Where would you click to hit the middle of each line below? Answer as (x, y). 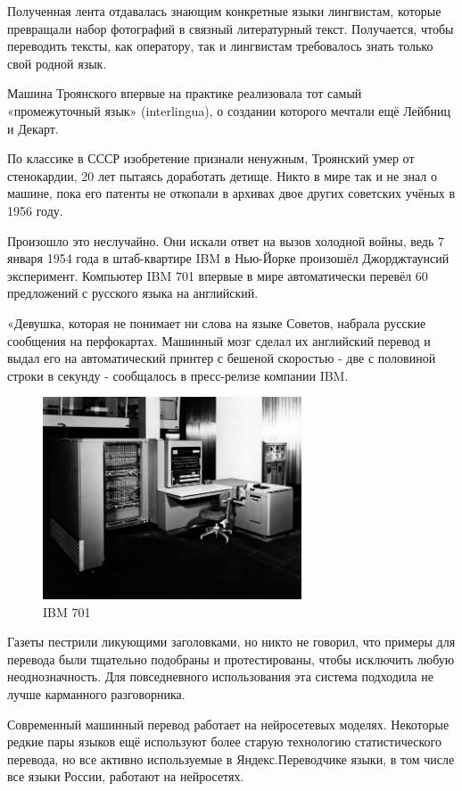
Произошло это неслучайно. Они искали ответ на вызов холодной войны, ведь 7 (226, 240)
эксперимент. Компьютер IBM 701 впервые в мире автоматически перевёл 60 (218, 275)
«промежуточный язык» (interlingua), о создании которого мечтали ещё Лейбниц (229, 110)
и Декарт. (33, 128)
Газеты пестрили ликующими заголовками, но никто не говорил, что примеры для (231, 642)
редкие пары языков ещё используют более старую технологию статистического (224, 742)
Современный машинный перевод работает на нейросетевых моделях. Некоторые (228, 724)
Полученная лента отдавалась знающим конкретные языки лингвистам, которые (224, 11)
